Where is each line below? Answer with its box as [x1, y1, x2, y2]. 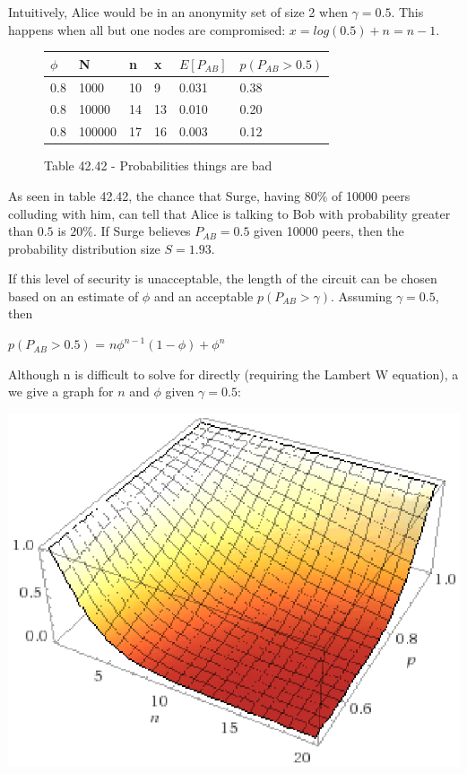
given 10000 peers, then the [254, 222, 404, 240]
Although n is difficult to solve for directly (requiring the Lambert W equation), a [8, 364, 459, 383]
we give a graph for [8, 382, 114, 401]
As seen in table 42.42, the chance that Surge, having [8, 186, 301, 204]
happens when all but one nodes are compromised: [8, 20, 286, 39]
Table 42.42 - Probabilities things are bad [44, 156, 272, 175]
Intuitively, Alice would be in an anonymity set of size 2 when [8, 3, 348, 21]
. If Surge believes [93, 222, 191, 240]
